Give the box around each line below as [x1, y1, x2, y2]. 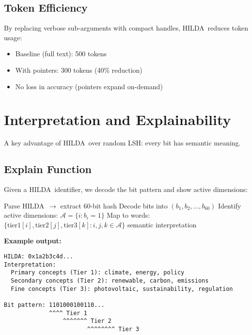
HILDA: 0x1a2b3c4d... [4, 253, 74, 260]
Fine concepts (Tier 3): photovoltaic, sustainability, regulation [11, 285, 233, 292]
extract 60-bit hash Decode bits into [60, 200, 168, 210]
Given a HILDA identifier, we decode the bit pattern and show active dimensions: [4, 184, 248, 194]
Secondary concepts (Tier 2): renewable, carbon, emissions [11, 277, 209, 285]
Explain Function [4, 161, 92, 176]
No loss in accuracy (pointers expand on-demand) [15, 81, 163, 91]
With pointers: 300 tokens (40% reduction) [15, 64, 142, 75]
